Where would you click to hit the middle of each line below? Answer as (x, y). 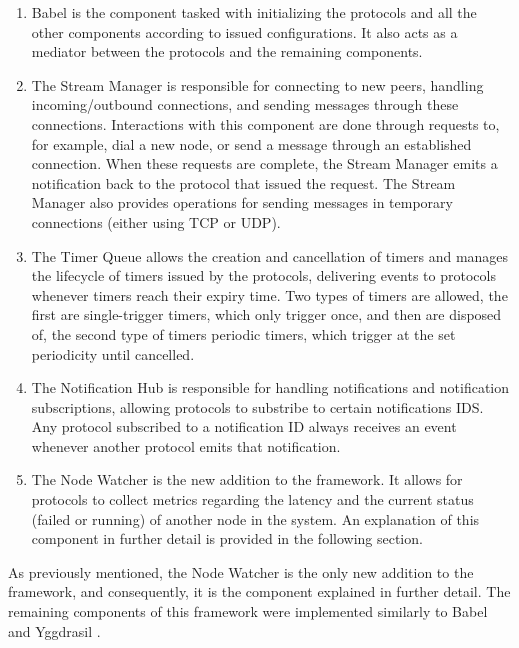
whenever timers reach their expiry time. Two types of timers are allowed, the (269, 294)
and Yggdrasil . (54, 630)
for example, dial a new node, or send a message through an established (251, 143)
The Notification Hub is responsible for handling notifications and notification (270, 387)
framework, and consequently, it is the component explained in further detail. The (259, 591)
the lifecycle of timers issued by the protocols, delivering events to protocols (263, 275)
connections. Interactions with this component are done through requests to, (265, 123)
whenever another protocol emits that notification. (186, 445)
